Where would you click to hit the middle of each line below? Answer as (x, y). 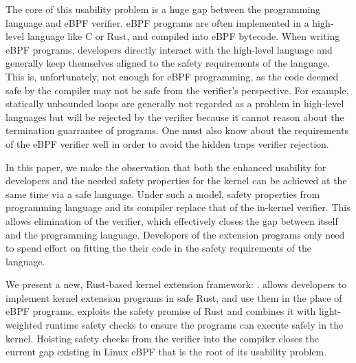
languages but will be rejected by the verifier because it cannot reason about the (175, 117)
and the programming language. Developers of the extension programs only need (175, 234)
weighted (24, 325)
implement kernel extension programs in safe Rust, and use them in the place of (174, 297)
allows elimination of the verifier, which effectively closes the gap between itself (172, 220)
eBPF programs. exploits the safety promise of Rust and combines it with (161, 311)
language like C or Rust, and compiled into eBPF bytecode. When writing (183, 36)
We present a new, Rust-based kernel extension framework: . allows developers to (176, 284)
